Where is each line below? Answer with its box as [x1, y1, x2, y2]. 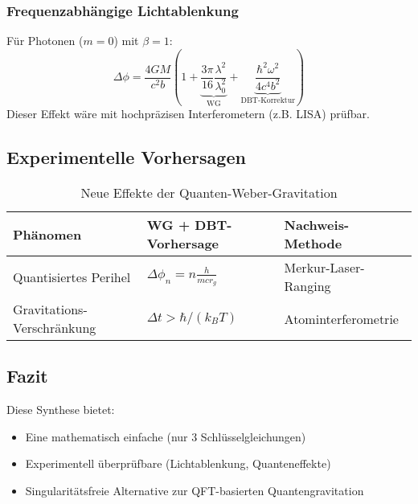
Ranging [284, 277, 331, 296]
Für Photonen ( [6, 32, 84, 49]
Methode [284, 234, 342, 253]
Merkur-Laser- [284, 258, 365, 277]
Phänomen [13, 224, 82, 244]
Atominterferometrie [284, 309, 399, 328]
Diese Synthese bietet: [6, 401, 115, 418]
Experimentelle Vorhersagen [6, 145, 246, 170]
